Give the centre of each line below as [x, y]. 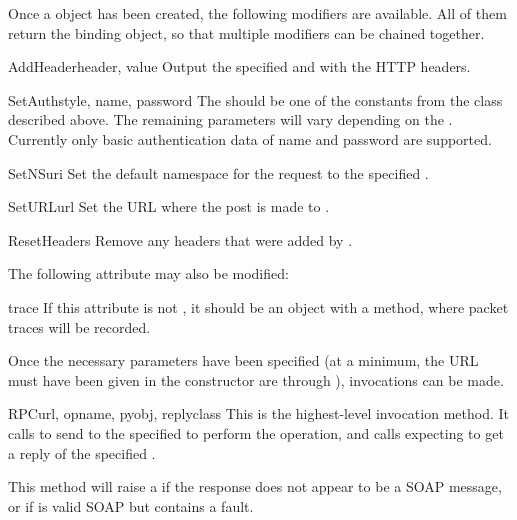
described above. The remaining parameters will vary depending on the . [230, 119]
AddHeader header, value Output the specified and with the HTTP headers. [239, 66]
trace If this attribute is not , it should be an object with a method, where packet [258, 306]
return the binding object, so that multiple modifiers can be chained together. [246, 32]
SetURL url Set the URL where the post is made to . [169, 206]
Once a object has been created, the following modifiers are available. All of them [257, 13]
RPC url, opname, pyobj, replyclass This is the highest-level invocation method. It [258, 413]
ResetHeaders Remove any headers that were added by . [180, 239]
